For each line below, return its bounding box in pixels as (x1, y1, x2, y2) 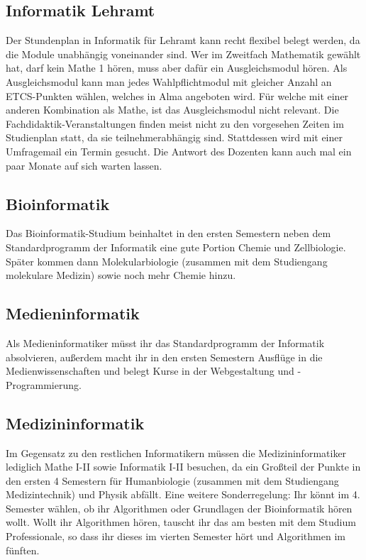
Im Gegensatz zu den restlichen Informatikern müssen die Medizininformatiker (6, 445, 347, 460)
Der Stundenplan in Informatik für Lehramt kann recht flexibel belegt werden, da (6, 33, 360, 48)
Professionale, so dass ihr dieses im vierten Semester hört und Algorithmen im (6, 529, 345, 544)
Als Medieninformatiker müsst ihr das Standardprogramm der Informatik (6, 335, 325, 350)
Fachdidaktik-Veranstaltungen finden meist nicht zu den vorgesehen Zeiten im (6, 116, 344, 131)
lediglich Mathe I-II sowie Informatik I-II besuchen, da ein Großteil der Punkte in (6, 459, 361, 474)
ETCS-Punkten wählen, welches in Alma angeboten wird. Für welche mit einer (6, 88, 349, 103)
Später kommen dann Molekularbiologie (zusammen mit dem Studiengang (6, 253, 328, 268)
